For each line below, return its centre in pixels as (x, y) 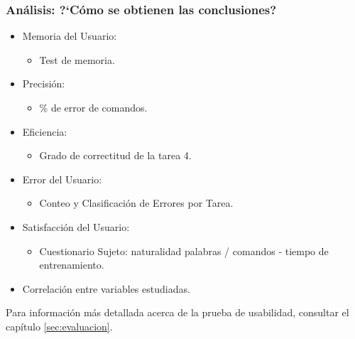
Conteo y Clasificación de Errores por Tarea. (136, 203)
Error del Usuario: (62, 179)
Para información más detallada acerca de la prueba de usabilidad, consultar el (177, 312)
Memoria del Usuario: (70, 36)
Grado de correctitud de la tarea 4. (115, 155)
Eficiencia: (45, 131)
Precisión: (44, 84)
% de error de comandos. (93, 107)
